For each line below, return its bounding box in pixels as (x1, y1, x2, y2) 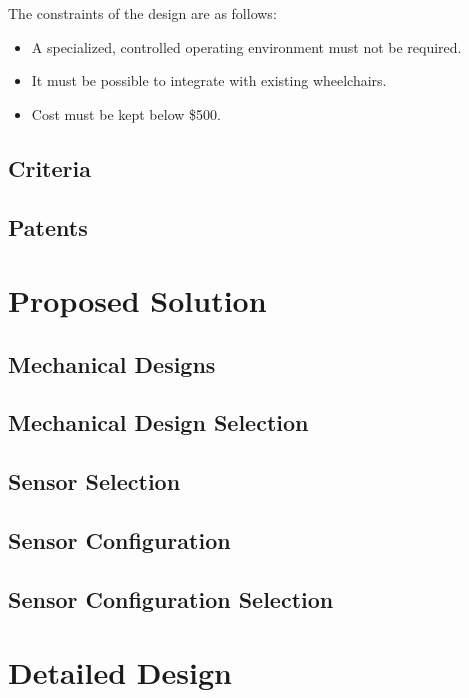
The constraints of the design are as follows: (8, 3, 277, 23)
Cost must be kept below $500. (31, 103, 221, 124)
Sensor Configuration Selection (8, 583, 334, 614)
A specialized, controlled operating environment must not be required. (31, 36, 462, 57)
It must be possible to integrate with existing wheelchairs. (31, 70, 387, 91)
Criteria (8, 152, 91, 183)
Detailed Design (8, 652, 232, 693)
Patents (8, 211, 88, 242)
